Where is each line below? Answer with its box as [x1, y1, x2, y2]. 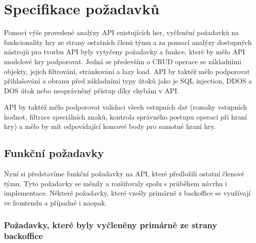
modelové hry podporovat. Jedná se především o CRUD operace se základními [4, 56, 242, 66]
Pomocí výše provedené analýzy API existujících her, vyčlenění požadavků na [4, 27, 239, 38]
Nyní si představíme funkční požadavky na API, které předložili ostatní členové [4, 168, 244, 179]
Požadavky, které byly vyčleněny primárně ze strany [4, 218, 217, 231]
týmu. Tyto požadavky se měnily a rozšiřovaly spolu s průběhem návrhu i [4, 178, 227, 188]
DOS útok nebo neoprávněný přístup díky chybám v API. [4, 85, 179, 95]
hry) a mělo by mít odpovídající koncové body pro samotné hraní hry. [4, 121, 216, 131]
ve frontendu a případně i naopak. [4, 198, 107, 208]
